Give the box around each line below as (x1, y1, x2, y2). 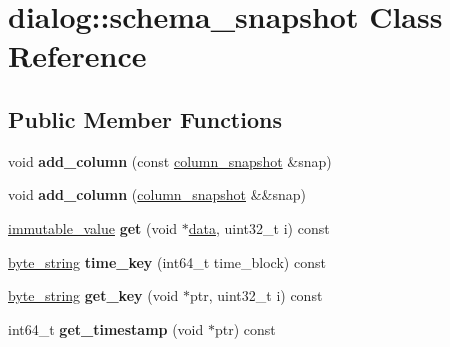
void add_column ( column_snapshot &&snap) (8, 184, 306, 205)
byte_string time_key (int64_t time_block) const (8, 251, 326, 272)
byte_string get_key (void (8, 285, 179, 306)
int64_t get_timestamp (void (8, 318, 204, 339)
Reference (8, 35, 147, 76)
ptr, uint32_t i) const (189, 285, 323, 306)
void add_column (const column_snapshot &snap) (8, 150, 332, 171)
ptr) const (214, 318, 276, 339)
